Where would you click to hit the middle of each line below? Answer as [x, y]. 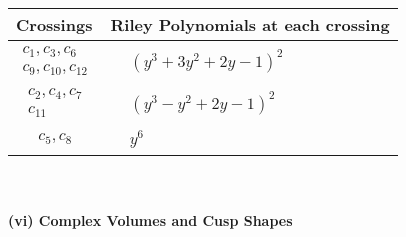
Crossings [54, 24]
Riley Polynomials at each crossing [250, 24]
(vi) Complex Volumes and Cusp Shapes [150, 220]
